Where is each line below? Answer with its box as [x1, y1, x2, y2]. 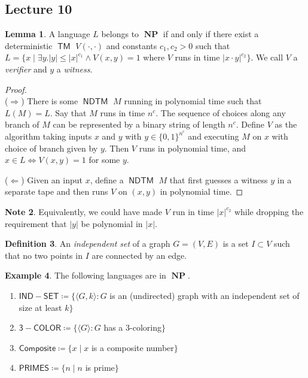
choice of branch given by [5, 141, 98, 154]
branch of [5, 118, 39, 131]
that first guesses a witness [169, 173, 268, 186]
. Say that [50, 106, 87, 119]
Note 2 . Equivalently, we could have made [5, 205, 162, 217]
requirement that [5, 217, 67, 229]
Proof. [5, 83, 27, 95]
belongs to [101, 28, 139, 40]
